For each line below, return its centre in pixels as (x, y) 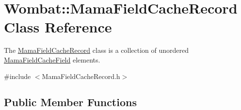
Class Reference (58, 27)
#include (17, 76)
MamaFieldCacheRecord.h (81, 76)
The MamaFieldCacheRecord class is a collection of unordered (96, 50)
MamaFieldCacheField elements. (52, 59)
